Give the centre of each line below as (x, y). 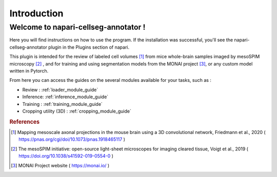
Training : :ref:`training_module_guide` (62, 104)
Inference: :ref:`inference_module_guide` (65, 97)
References (25, 122)
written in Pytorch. (29, 71)
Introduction (36, 13)
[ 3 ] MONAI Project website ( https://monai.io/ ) (60, 165)
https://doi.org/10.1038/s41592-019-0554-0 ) (66, 156)
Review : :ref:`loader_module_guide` (60, 90)
